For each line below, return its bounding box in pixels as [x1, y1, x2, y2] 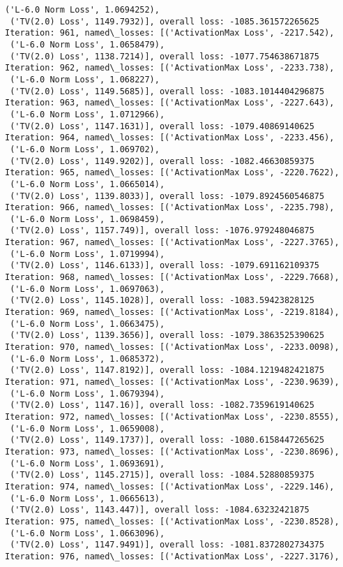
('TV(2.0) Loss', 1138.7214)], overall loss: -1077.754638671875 [10, 51, 320, 61]
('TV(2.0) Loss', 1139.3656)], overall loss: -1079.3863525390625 [10, 330, 325, 341]
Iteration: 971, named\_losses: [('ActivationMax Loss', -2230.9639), [5, 377, 340, 387]
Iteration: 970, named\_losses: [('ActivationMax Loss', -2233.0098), [5, 342, 340, 353]
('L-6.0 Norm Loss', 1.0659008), [10, 423, 165, 434]
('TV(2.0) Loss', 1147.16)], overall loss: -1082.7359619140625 [10, 400, 314, 411]
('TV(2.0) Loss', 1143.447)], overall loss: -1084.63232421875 [10, 505, 310, 515]
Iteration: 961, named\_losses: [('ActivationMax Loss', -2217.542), [5, 28, 335, 38]
